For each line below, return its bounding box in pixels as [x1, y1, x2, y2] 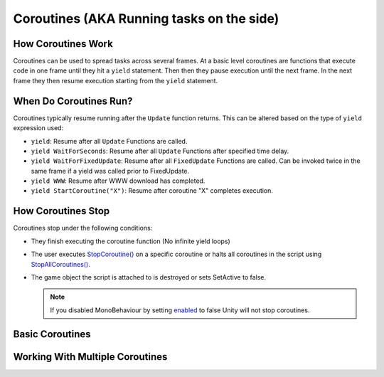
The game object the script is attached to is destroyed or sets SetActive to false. [31, 272, 267, 281]
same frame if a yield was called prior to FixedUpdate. [31, 166, 190, 175]
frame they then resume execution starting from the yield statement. [13, 76, 218, 85]
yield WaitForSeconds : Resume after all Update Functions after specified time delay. [31, 147, 289, 155]
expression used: [13, 124, 64, 132]
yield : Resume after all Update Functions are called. [31, 137, 188, 145]
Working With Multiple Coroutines [13, 351, 168, 363]
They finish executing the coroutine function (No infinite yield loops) [31, 237, 230, 245]
